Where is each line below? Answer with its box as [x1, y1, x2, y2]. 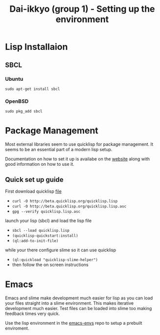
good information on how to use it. [5, 161, 74, 167]
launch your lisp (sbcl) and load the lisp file [5, 218, 92, 223]
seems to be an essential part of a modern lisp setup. [5, 147, 113, 153]
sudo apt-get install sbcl [5, 87, 60, 91]
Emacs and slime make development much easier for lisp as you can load [5, 295, 153, 301]
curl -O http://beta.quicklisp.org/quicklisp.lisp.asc [12, 204, 127, 209]
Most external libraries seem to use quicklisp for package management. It [5, 141, 154, 147]
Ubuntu [5, 75, 23, 82]
